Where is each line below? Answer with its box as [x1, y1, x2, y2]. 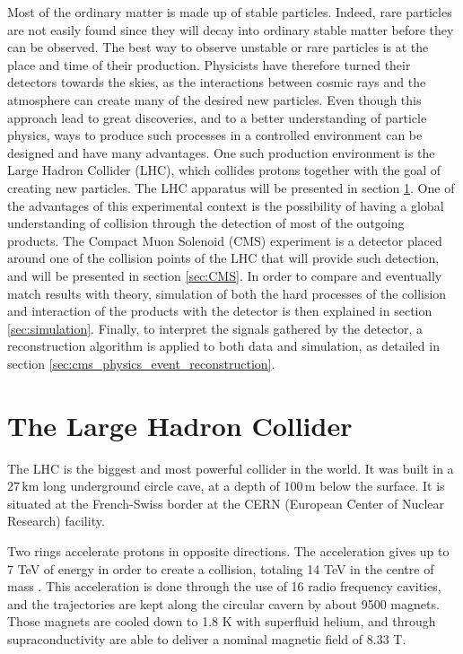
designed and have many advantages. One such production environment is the [7, 143, 435, 161]
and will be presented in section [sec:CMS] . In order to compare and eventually [7, 266, 442, 284]
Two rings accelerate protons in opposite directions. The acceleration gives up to [7, 541, 450, 560]
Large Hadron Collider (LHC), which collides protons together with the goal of [7, 161, 441, 179]
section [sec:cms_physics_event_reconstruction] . [7, 353, 275, 372]
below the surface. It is [319, 476, 445, 495]
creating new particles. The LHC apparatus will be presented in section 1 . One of [7, 178, 455, 196]
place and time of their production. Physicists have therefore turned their [7, 55, 411, 74]
